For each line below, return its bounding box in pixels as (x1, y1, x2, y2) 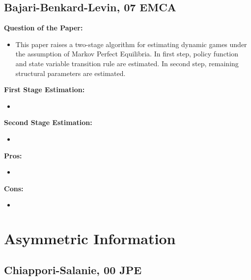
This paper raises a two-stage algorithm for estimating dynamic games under (15, 39, 247, 49)
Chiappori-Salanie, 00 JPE (4, 262, 142, 277)
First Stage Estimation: (4, 84, 85, 95)
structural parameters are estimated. (15, 68, 126, 78)
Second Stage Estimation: (4, 117, 92, 127)
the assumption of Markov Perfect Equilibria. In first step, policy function (15, 49, 238, 59)
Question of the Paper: (4, 23, 83, 33)
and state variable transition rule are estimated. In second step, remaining (15, 58, 239, 68)
